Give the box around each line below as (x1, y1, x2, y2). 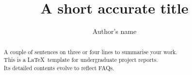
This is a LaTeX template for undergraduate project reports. (3, 56, 158, 64)
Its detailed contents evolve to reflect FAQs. (3, 63, 114, 72)
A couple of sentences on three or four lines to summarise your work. (3, 47, 177, 56)
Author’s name (92, 26, 137, 36)
